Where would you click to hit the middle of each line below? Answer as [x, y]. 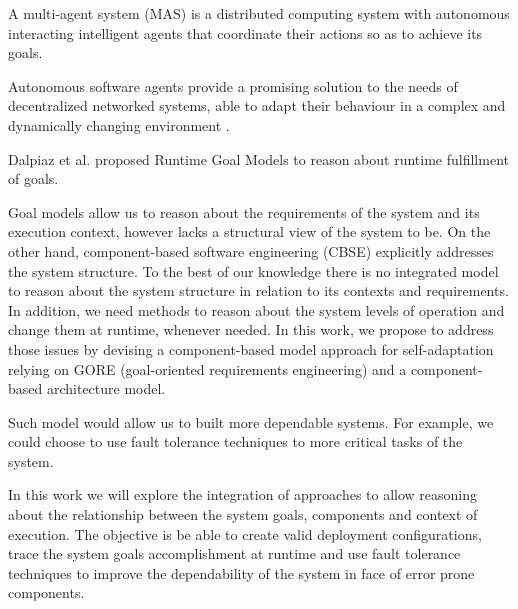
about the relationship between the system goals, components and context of [243, 514]
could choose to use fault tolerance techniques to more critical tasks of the [235, 441]
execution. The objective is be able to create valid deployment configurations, [245, 533]
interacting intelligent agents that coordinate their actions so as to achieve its [245, 32]
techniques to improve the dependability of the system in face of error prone [241, 572]
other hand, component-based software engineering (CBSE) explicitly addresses [251, 250]
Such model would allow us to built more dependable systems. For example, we [251, 421]
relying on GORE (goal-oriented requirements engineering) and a [207, 368]
